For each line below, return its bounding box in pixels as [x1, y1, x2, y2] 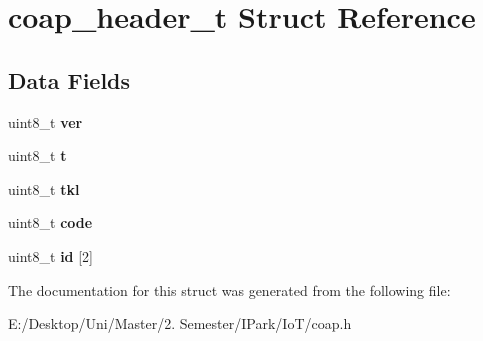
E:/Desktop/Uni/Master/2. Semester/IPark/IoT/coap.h [8, 313, 352, 334]
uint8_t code [8, 212, 93, 233]
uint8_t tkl [8, 178, 80, 199]
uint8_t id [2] [8, 245, 93, 266]
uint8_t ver [8, 111, 83, 132]
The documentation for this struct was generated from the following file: [8, 279, 451, 300]
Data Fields [8, 64, 131, 95]
